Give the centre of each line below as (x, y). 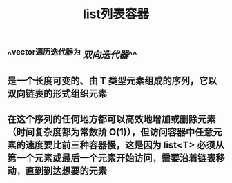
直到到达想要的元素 (66, 171)
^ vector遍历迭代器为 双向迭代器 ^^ (72, 54)
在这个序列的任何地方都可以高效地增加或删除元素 (112, 119)
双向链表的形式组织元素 (57, 94)
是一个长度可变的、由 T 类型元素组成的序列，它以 (112, 80)
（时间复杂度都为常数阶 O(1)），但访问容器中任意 (110, 132)
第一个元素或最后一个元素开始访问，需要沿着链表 (112, 158)
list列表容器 (116, 14)
